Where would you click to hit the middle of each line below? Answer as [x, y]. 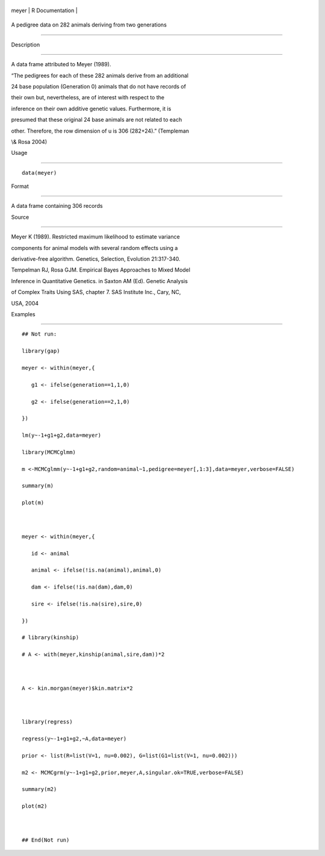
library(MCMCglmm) [49, 452]
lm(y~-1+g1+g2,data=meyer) [62, 436]
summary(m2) [39, 789]
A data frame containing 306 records [57, 206]
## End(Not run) [46, 840]
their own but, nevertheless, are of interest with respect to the [88, 98]
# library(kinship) [51, 638]
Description [26, 45]
